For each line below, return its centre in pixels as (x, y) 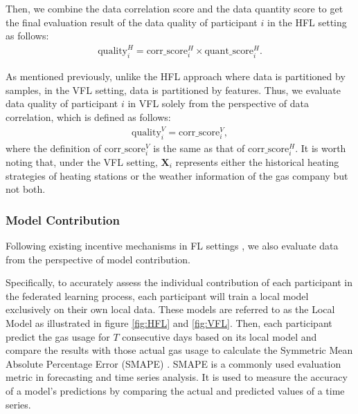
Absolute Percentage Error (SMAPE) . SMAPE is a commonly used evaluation (173, 363)
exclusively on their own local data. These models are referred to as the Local (170, 309)
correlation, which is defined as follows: (88, 116)
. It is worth (321, 148)
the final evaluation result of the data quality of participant (132, 22)
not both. (26, 189)
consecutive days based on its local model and (220, 336)
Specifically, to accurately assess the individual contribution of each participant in (179, 282)
